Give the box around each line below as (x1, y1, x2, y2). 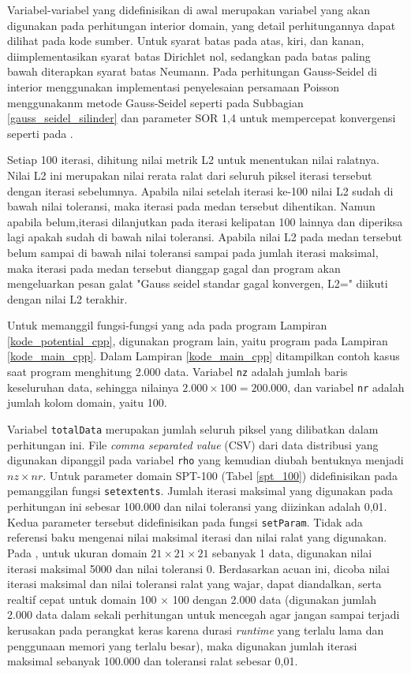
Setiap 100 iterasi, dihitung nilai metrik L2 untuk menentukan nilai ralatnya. (7, 151, 379, 168)
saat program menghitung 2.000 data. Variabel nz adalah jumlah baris (7, 363, 348, 380)
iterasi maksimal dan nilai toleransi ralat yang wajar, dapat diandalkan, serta (7, 575, 382, 592)
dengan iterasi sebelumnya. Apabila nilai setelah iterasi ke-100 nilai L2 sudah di (7, 182, 394, 199)
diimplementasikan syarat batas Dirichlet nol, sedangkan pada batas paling (7, 47, 371, 64)
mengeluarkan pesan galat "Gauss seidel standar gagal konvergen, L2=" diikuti (7, 275, 388, 292)
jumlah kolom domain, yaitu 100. (7, 394, 167, 411)
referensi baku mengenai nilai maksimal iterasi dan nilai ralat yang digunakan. (7, 529, 387, 546)
